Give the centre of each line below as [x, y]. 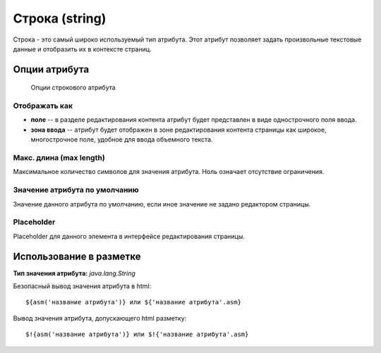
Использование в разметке [77, 256]
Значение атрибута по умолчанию [76, 190]
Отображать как [43, 106]
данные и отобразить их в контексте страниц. [82, 49]
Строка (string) [60, 18]
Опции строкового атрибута [73, 87]
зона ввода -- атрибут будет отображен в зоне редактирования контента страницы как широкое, [179, 130]
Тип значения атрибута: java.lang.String [74, 273]
